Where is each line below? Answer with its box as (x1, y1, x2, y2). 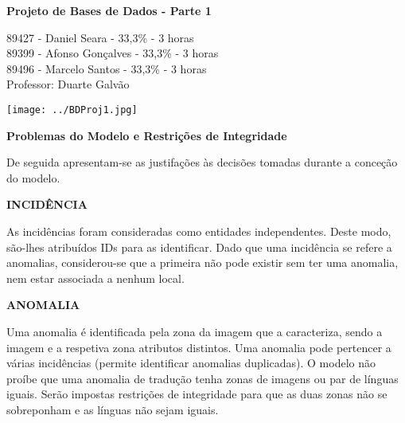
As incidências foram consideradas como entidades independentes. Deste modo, (6, 223, 391, 239)
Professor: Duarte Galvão (6, 76, 130, 92)
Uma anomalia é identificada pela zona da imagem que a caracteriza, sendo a (6, 323, 383, 339)
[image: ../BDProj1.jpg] (6, 104, 138, 116)
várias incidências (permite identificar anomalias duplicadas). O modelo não (6, 354, 376, 371)
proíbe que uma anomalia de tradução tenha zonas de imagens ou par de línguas (6, 370, 399, 386)
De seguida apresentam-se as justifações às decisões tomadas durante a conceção (6, 154, 398, 170)
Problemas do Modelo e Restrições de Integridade (6, 127, 287, 143)
